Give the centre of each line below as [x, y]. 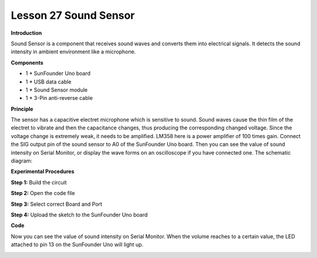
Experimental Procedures [43, 172]
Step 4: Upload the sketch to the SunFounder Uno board [79, 215]
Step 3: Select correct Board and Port [57, 204]
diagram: [21, 161]
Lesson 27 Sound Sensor [73, 15]
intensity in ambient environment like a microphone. [73, 52]
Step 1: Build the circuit [39, 182]
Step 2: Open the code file [43, 193]
